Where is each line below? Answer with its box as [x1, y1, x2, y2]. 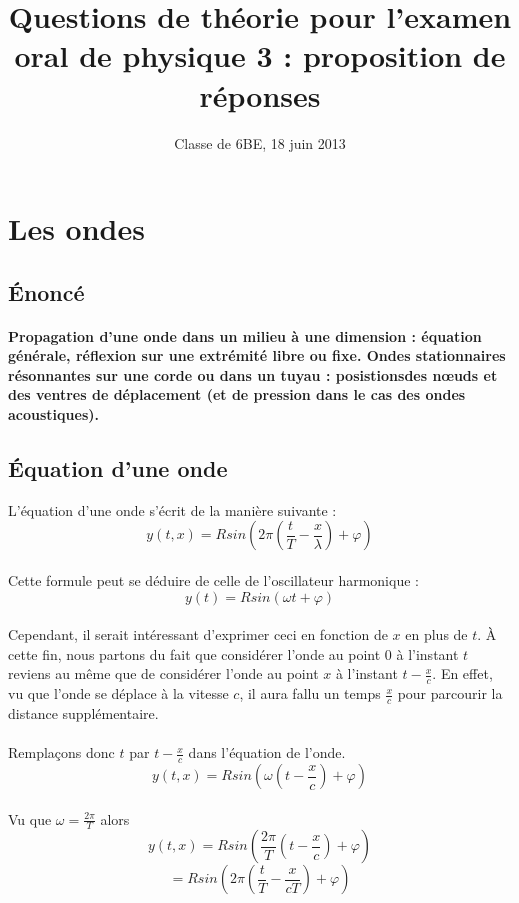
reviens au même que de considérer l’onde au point [8, 663, 319, 684]
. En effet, [432, 663, 493, 684]
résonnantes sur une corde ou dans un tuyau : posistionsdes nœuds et [8, 364, 498, 385]
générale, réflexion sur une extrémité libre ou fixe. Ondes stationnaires [8, 345, 506, 366]
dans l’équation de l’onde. [188, 742, 346, 763]
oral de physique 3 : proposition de [14, 35, 506, 76]
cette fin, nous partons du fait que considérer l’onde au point [8, 643, 381, 664]
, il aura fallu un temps [239, 683, 381, 704]
